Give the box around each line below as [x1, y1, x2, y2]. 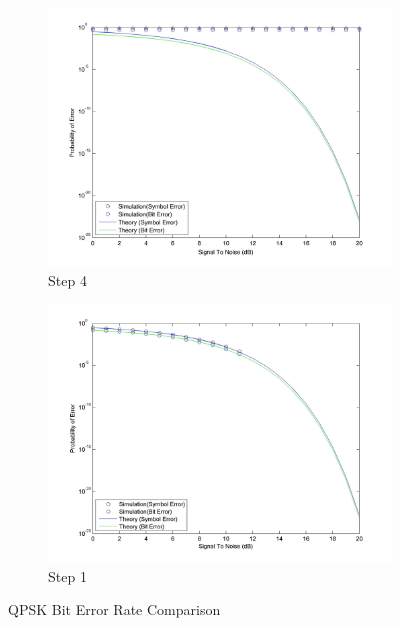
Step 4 [48, 269, 87, 290]
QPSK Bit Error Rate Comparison [8, 599, 221, 620]
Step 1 [48, 565, 87, 586]
